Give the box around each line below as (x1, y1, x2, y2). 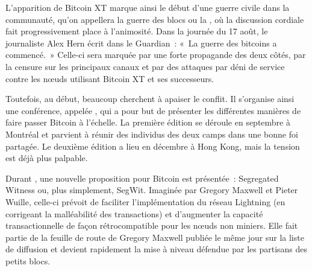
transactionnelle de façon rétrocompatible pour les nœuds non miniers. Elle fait (5, 219, 298, 232)
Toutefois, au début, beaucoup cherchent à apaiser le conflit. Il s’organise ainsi (5, 92, 295, 105)
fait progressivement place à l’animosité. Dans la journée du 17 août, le (5, 25, 268, 37)
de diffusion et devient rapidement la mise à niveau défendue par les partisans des (5, 243, 308, 255)
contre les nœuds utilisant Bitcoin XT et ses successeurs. (5, 72, 214, 84)
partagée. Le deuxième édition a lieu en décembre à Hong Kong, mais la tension (5, 139, 300, 152)
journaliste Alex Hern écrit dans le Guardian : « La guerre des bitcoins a (5, 36, 277, 49)
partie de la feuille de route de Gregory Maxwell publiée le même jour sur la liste (5, 231, 304, 243)
